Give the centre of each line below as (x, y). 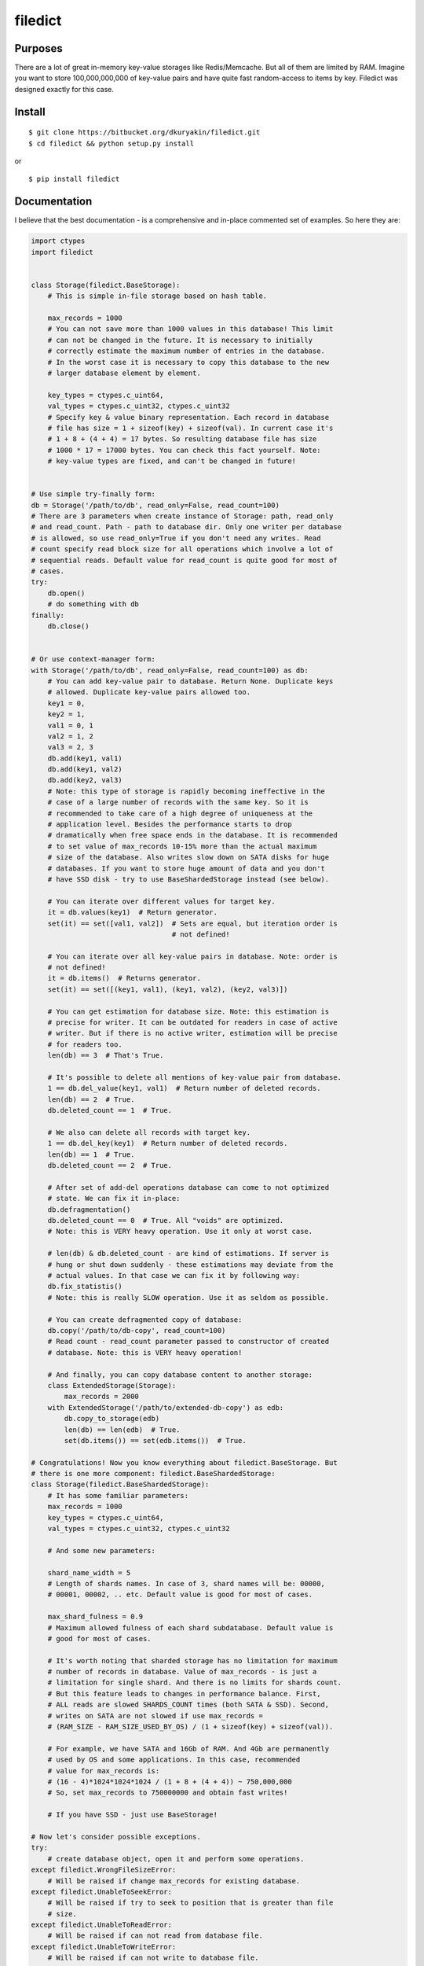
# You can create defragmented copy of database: (145, 1320)
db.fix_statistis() (85, 1287)
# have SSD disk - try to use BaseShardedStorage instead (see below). (188, 879)
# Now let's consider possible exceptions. (116, 1837)
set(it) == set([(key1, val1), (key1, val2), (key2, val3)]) (168, 989)
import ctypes (58, 241)
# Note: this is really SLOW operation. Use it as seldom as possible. (188, 1297)
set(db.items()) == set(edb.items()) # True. (155, 1440)
